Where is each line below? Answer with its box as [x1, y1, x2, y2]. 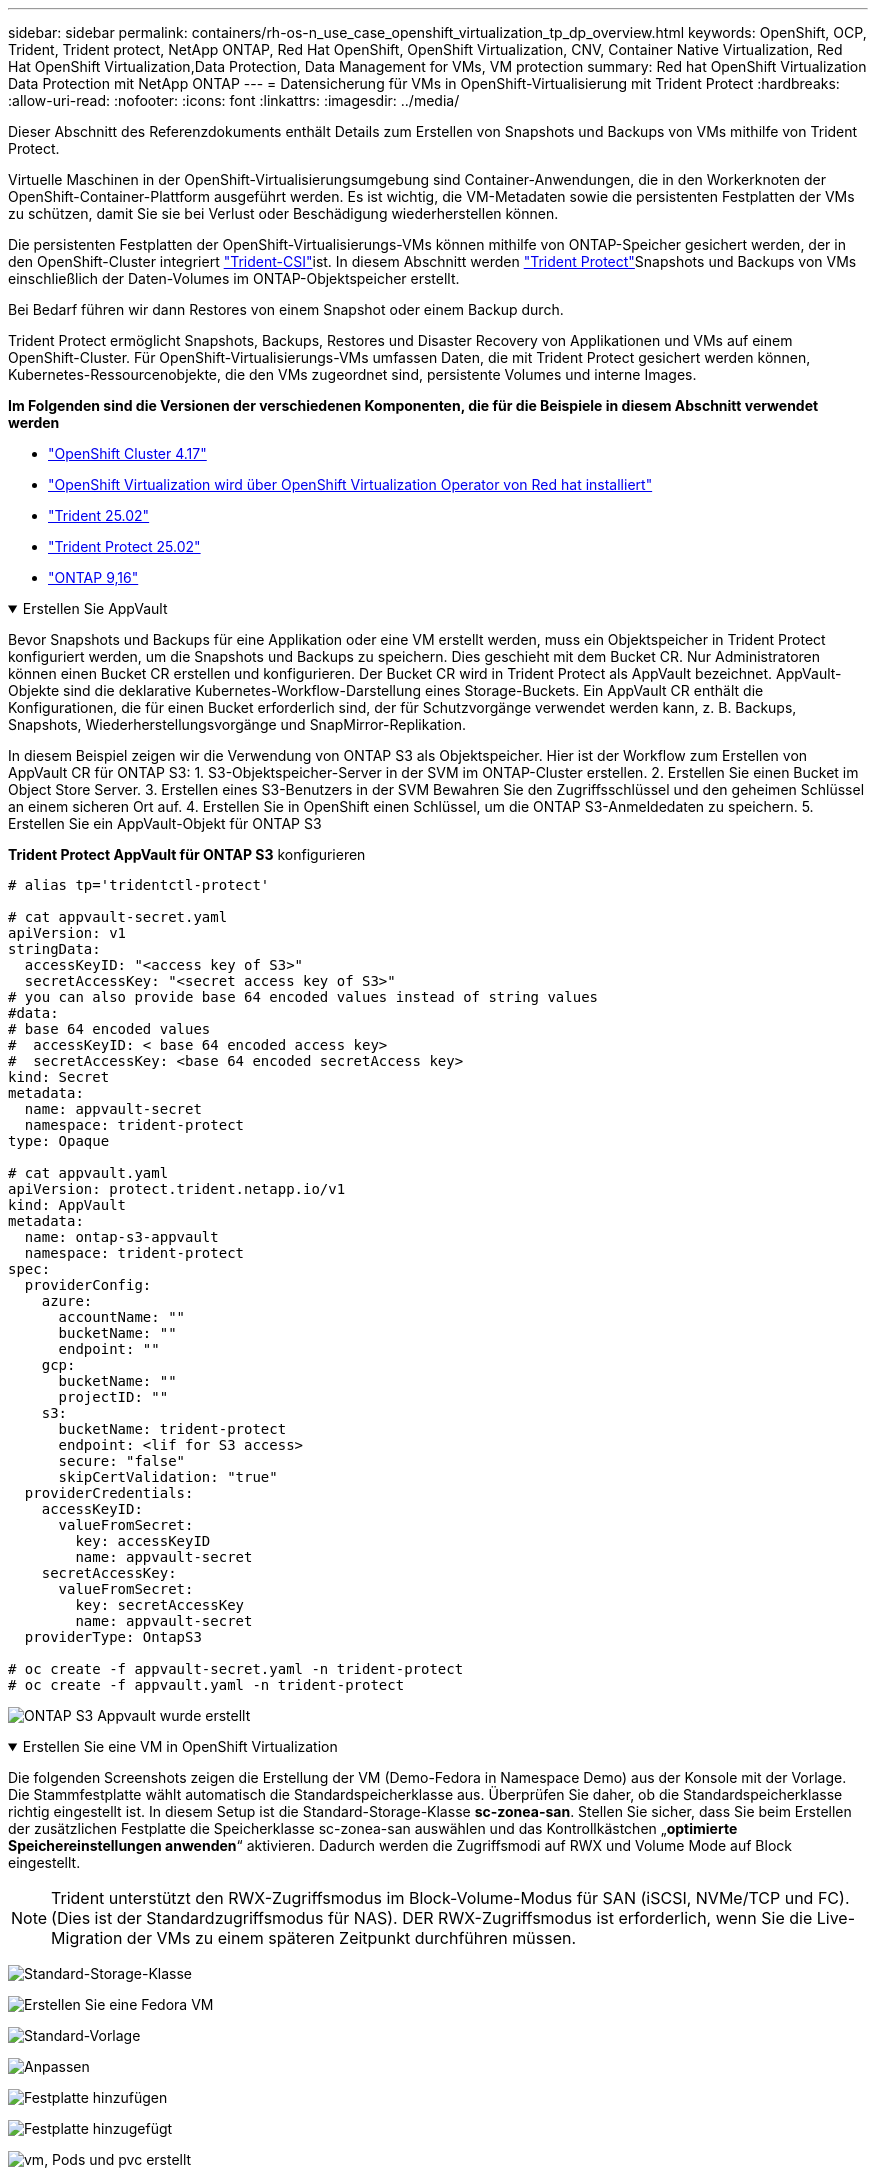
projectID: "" [58, 1389, 169, 1405]
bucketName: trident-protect [58, 1421, 287, 1437]
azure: [41, 1293, 93, 1309]
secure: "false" [58, 1453, 186, 1469]
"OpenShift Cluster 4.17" [48, 445, 207, 462]
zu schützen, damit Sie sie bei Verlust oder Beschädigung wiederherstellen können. [8, 205, 559, 222]
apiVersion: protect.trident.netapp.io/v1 [8, 1181, 346, 1197]
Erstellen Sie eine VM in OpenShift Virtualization [22, 1738, 338, 1755]
